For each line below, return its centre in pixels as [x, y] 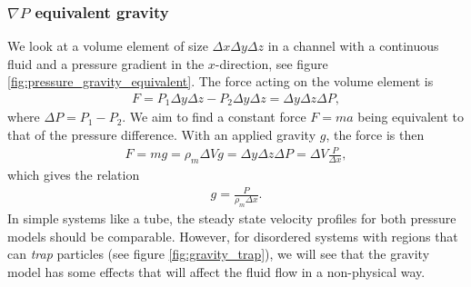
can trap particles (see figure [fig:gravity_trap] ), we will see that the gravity [219, 254]
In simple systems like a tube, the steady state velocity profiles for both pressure [232, 218]
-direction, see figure [271, 63]
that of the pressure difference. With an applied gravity [162, 135]
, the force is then [375, 135]
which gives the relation [74, 175]
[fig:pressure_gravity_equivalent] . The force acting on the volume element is [220, 81]
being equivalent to [411, 117]
